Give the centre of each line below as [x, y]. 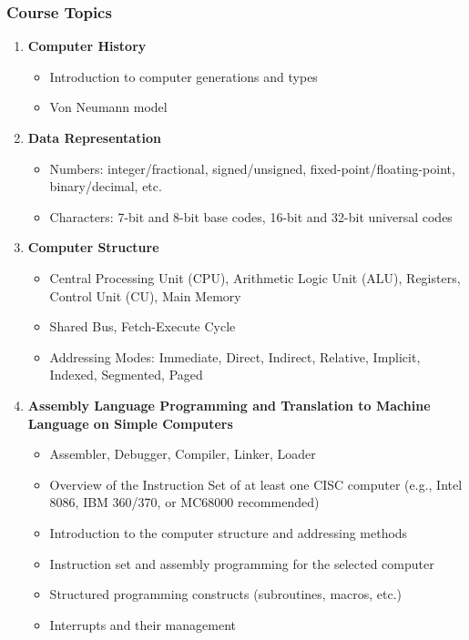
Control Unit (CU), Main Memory [145, 295]
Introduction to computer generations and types [184, 76]
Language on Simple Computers [130, 423]
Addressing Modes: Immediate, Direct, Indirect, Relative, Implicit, [235, 356]
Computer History [87, 46]
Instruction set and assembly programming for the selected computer [242, 563]
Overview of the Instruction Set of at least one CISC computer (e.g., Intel [256, 484]
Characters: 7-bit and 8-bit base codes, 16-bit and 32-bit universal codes [251, 216]
